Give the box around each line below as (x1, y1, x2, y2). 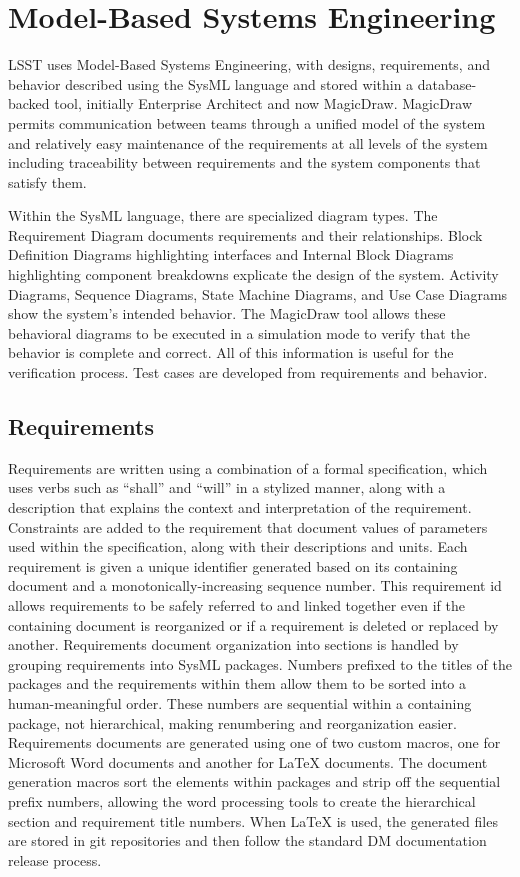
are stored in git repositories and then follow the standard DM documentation (8, 830, 487, 851)
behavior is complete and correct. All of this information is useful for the (8, 342, 454, 363)
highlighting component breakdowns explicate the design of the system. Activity (8, 264, 499, 285)
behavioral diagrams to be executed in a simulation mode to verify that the (8, 322, 470, 343)
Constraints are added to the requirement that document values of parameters (8, 516, 488, 537)
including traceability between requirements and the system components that (8, 152, 481, 173)
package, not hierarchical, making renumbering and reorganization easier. (8, 712, 457, 733)
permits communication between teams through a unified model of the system (8, 112, 486, 133)
